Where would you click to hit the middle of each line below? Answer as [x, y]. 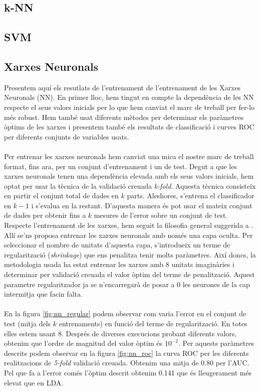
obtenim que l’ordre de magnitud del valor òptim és [83, 343]
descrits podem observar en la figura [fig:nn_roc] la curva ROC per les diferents [126, 353]
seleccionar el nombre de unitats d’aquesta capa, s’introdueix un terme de [117, 245]
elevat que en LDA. [34, 382]
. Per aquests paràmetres [216, 343]
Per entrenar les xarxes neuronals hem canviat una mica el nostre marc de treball [129, 156]
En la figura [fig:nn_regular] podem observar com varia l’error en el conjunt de [125, 313]
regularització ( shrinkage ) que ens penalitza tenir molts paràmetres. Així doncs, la [130, 254]
